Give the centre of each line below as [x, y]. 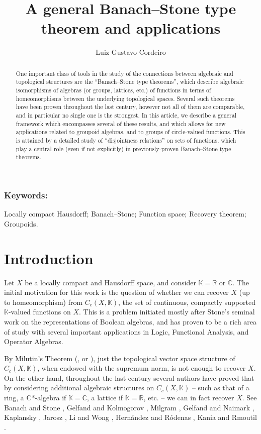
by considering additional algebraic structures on [79, 388]
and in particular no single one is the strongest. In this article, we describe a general [126, 115]
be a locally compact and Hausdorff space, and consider [110, 282]
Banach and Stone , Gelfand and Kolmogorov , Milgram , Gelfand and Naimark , [129, 407]
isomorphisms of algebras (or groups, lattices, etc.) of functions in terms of [113, 90]
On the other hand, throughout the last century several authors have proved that [129, 377]
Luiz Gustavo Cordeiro [131, 52]
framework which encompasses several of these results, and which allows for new [121, 123]
